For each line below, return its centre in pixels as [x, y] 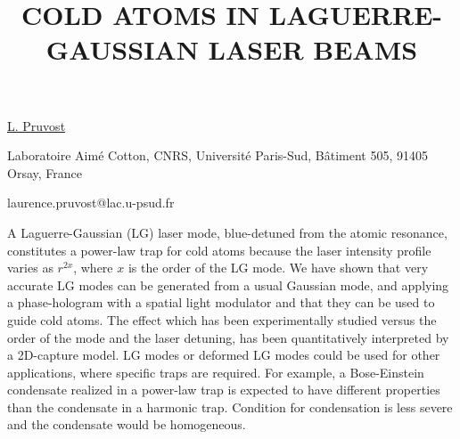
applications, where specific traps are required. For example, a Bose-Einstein [216, 372]
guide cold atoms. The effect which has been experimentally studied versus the [222, 319]
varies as [30, 268]
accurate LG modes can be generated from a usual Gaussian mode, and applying [228, 285]
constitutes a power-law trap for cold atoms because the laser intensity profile [219, 250]
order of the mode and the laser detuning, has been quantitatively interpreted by [228, 337]
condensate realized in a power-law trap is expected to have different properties [224, 390]
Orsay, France [45, 172]
